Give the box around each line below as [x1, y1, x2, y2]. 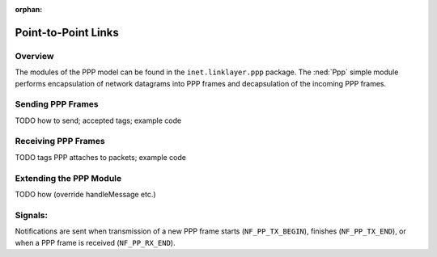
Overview [15, 50, 54, 61]
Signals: [15, 209, 49, 221]
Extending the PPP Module [15, 172, 122, 183]
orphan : [15, 5, 43, 14]
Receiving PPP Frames [15, 136, 105, 147]
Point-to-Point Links [15, 25, 119, 40]
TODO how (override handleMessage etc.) [15, 189, 157, 199]
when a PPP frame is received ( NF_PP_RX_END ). [15, 238, 176, 247]
